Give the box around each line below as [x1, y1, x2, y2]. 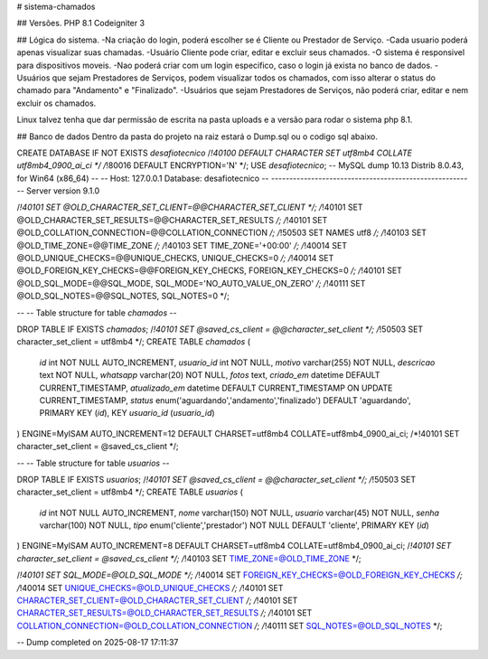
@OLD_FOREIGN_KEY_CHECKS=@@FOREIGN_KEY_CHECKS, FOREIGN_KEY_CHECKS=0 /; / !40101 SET [16, 265, 402, 276]
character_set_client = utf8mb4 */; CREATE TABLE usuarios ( [16, 486, 244, 497]
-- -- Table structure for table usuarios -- [16, 457, 171, 468]
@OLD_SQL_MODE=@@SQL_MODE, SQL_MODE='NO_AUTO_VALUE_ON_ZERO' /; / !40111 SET [16, 278, 366, 288]
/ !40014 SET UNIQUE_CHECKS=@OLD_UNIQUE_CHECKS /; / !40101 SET [16, 582, 284, 593]
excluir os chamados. [16, 98, 97, 108]
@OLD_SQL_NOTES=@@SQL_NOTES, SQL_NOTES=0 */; [16, 290, 230, 302]
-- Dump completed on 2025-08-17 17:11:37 [16, 637, 179, 648]
